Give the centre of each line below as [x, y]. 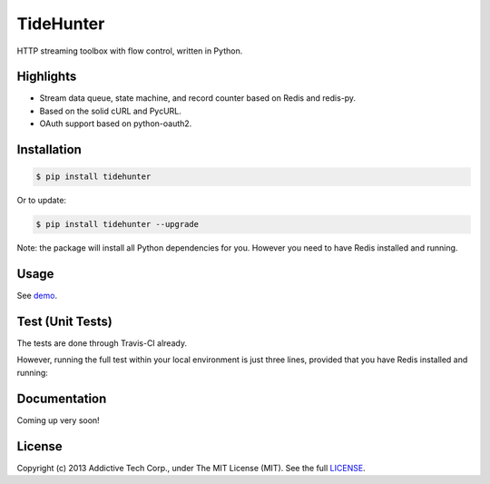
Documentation [62, 398]
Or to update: [42, 201]
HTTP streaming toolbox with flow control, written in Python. [130, 51]
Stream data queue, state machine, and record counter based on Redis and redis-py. [198, 98]
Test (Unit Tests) [64, 321]
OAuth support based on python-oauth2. [116, 123]
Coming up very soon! [58, 420]
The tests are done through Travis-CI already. [102, 343]
